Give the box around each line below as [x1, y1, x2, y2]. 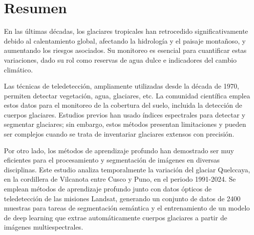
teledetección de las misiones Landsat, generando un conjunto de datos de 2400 [4, 193, 241, 203]
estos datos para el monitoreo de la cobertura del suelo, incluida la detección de [4, 100, 242, 110]
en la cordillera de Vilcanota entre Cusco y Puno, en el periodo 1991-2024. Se [4, 174, 236, 184]
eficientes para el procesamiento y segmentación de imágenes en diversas [4, 155, 220, 165]
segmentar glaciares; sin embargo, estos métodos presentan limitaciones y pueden [4, 119, 246, 129]
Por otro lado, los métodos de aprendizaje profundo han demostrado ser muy [4, 145, 234, 155]
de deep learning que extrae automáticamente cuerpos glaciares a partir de [4, 212, 227, 222]
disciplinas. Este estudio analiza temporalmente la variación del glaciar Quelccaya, [4, 164, 250, 174]
